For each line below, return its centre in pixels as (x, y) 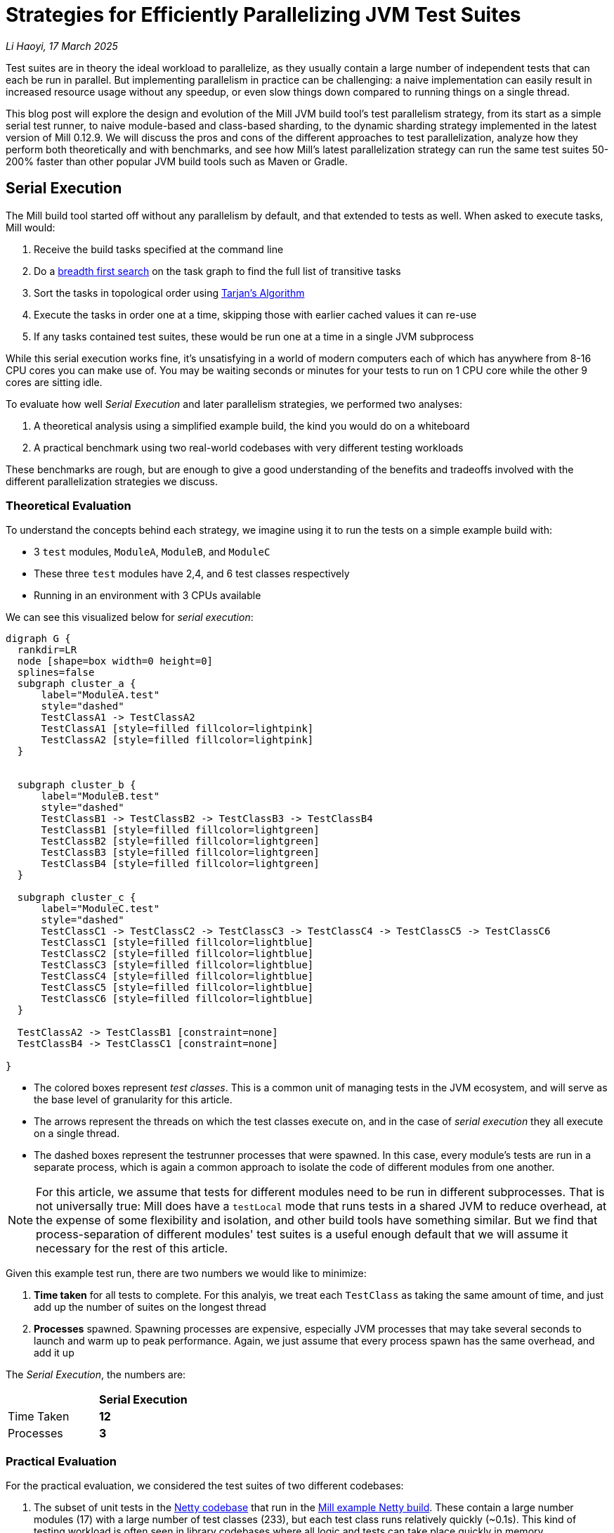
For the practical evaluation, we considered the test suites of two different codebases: (205, 1486)
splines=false (56, 673)
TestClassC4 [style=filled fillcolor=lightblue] (177, 976)
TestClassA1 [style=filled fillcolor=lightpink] (177, 729)
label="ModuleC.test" (100, 909)
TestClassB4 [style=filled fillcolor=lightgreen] (180, 864)
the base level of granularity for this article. (133, 1100)
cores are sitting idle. (54, 382)
